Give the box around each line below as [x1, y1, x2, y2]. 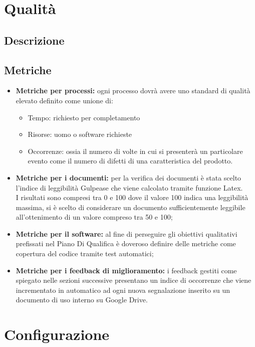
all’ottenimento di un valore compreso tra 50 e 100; [16, 212, 173, 222]
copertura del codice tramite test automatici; [16, 248, 154, 259]
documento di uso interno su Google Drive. [16, 294, 148, 305]
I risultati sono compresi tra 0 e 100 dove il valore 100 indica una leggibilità [16, 192, 248, 203]
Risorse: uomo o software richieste [28, 129, 132, 139]
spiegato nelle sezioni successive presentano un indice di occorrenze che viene [16, 275, 251, 285]
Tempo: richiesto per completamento [28, 112, 140, 122]
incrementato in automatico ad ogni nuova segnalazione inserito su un [16, 284, 230, 295]
